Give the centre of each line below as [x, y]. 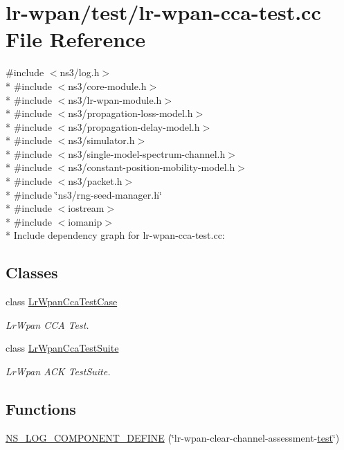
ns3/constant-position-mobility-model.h [152, 167]
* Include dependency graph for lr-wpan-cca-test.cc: [115, 235]
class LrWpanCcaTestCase [62, 301]
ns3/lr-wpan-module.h [115, 99]
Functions [41, 408]
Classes [32, 272]
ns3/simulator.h [101, 140]
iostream [86, 208]
